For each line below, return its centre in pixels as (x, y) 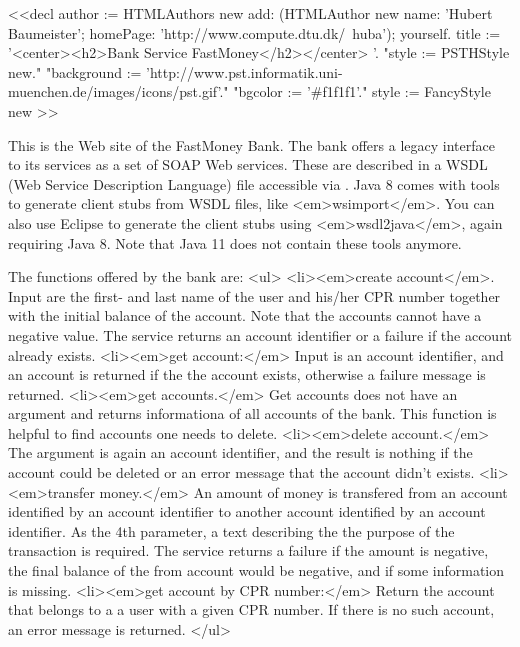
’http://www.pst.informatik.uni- (244, 71)
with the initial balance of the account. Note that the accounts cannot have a (245, 315)
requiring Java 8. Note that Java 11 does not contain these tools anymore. (235, 242)
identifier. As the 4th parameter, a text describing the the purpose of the (231, 530)
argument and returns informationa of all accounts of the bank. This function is (252, 413)
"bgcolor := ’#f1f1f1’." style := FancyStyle (362, 91)
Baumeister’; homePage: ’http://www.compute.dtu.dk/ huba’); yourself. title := (254, 32)
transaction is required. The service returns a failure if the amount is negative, (248, 550)
